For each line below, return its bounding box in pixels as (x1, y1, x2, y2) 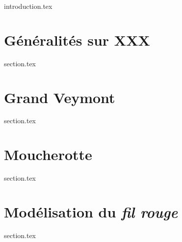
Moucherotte (4, 144, 92, 164)
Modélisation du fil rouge (4, 201, 178, 222)
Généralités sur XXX (4, 29, 150, 50)
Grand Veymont (4, 87, 115, 107)
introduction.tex (4, 1, 52, 11)
